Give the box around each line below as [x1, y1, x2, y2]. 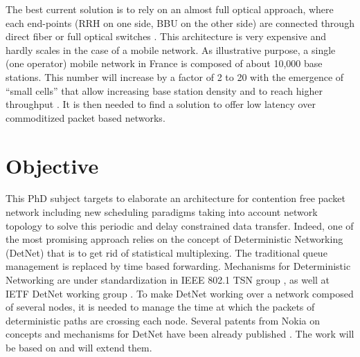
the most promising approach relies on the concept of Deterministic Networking [6, 232, 343, 246]
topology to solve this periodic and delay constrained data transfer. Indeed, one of [6, 218, 354, 232]
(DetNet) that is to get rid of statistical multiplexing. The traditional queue [6, 245, 327, 259]
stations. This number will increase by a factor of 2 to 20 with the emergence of [6, 69, 344, 84]
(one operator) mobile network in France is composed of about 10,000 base [6, 56, 323, 71]
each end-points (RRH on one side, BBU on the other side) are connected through [6, 15, 354, 30]
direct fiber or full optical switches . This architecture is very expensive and [6, 29, 327, 44]
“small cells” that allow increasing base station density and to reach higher [6, 83, 323, 98]
